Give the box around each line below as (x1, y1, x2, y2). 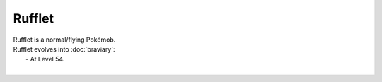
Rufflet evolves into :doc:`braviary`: (13, 45, 116, 53)
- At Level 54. (25, 55, 65, 64)
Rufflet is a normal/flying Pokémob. (13, 35, 116, 44)
